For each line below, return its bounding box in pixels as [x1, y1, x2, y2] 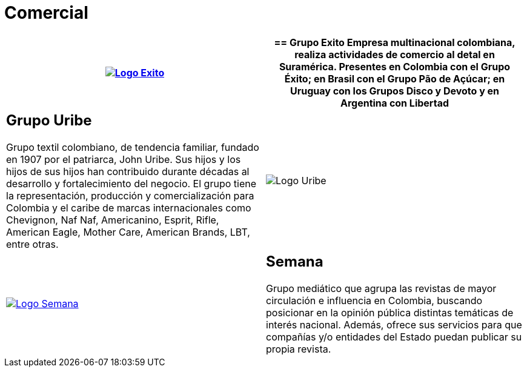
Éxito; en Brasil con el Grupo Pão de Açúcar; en [284, 72, 505, 85]
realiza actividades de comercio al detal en [294, 48, 495, 61]
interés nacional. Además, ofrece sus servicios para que [266, 318, 522, 331]
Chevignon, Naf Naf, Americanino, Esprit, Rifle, [6, 213, 219, 226]
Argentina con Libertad [340, 96, 449, 109]
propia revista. [266, 342, 331, 355]
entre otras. [6, 237, 59, 250]
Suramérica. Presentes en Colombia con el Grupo [279, 60, 511, 73]
